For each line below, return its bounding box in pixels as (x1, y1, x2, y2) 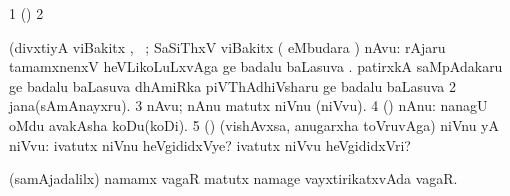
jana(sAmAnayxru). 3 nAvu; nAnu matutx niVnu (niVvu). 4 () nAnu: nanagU (9, 95, 488, 116)
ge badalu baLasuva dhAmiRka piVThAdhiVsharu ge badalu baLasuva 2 (9, 75, 456, 96)
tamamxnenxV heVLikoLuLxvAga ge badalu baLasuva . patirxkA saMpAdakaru (9, 56, 503, 77)
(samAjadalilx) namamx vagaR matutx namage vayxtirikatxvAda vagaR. (9, 168, 458, 189)
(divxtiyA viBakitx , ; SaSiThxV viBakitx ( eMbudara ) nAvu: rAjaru (9, 36, 446, 57)
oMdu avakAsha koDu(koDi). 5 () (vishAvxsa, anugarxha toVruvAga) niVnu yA (9, 114, 499, 135)
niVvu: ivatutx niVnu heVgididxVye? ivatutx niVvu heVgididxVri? (9, 134, 411, 155)
